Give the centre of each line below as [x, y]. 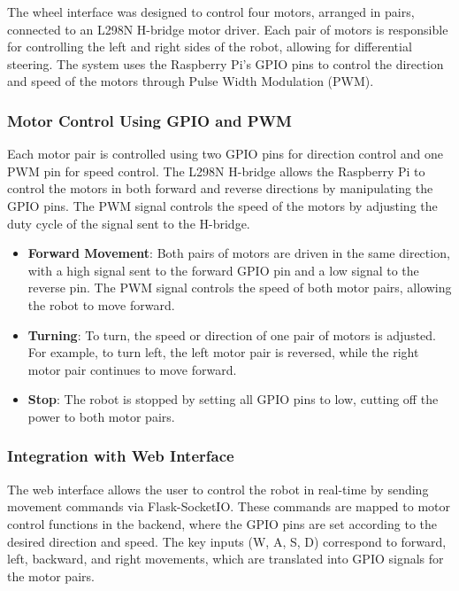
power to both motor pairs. [101, 416]
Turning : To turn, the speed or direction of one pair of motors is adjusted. [232, 334]
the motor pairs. [51, 575]
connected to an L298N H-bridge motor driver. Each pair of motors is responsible [228, 29]
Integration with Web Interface [121, 456]
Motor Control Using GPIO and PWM [149, 120]
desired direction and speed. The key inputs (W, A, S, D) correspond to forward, [227, 541]
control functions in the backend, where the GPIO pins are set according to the [222, 523]
